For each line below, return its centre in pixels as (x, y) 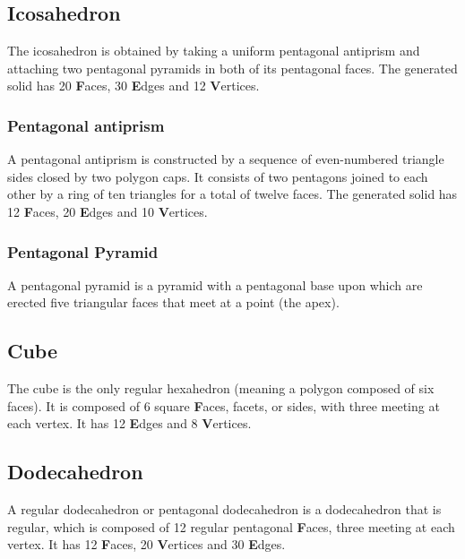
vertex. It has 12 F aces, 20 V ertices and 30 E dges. (146, 544)
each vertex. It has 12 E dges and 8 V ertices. (129, 423)
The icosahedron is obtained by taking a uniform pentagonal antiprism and (214, 51)
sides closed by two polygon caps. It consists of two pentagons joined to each (218, 176)
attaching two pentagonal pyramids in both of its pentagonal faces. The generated (232, 68)
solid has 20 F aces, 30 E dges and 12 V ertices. (133, 86)
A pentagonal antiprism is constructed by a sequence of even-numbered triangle (226, 159)
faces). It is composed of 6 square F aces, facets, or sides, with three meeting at (224, 405)
